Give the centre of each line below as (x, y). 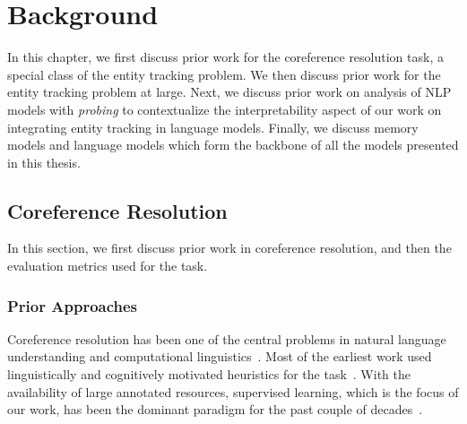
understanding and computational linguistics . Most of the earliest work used (220, 356)
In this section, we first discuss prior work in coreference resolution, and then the (229, 248)
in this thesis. (44, 162)
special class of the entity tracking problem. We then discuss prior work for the (224, 74)
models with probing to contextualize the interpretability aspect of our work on (225, 109)
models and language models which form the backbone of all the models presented (233, 145)
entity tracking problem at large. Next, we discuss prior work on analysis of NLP (229, 92)
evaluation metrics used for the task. (108, 266)
